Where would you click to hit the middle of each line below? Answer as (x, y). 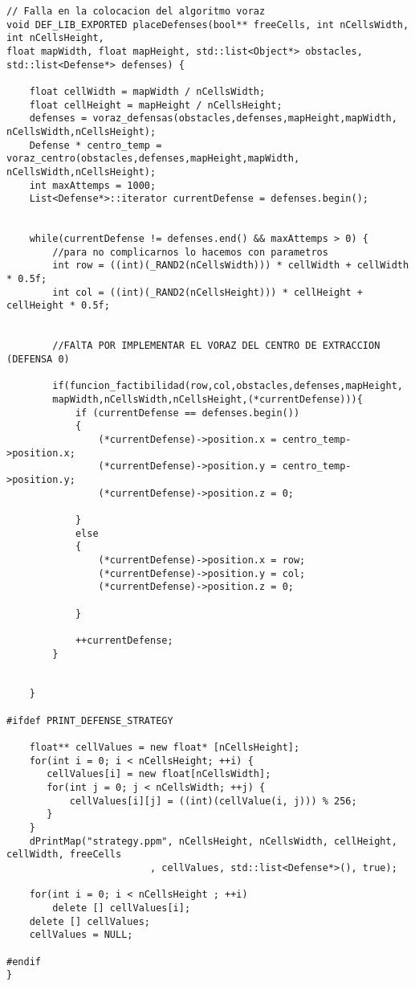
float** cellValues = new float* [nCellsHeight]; (165, 748)
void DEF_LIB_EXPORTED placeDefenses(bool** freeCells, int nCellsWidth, (208, 25)
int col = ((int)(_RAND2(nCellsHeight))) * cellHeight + (207, 292)
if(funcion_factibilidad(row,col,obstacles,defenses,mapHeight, (228, 386)
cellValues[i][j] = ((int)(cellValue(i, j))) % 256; (213, 801)
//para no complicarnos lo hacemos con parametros (190, 252)
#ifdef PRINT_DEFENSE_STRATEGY (90, 720)
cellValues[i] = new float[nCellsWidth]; (159, 774)
